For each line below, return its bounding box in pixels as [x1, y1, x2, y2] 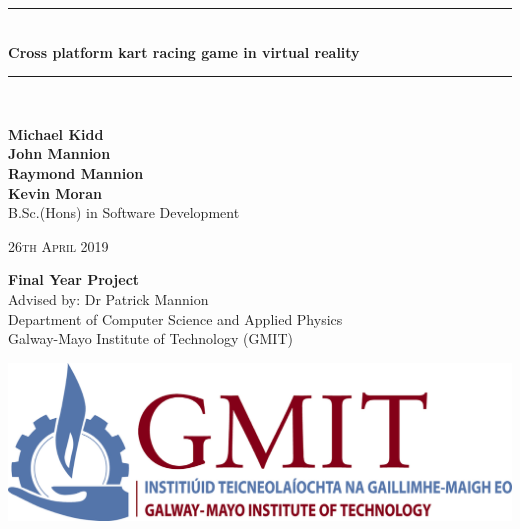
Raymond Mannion [8, 162, 144, 183]
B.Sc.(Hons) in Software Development [8, 202, 240, 223]
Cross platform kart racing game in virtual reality [8, 41, 360, 62]
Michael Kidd [8, 123, 104, 144]
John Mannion [8, 143, 111, 164]
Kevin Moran [8, 182, 103, 203]
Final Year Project [8, 269, 140, 290]
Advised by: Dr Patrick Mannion [8, 288, 209, 309]
